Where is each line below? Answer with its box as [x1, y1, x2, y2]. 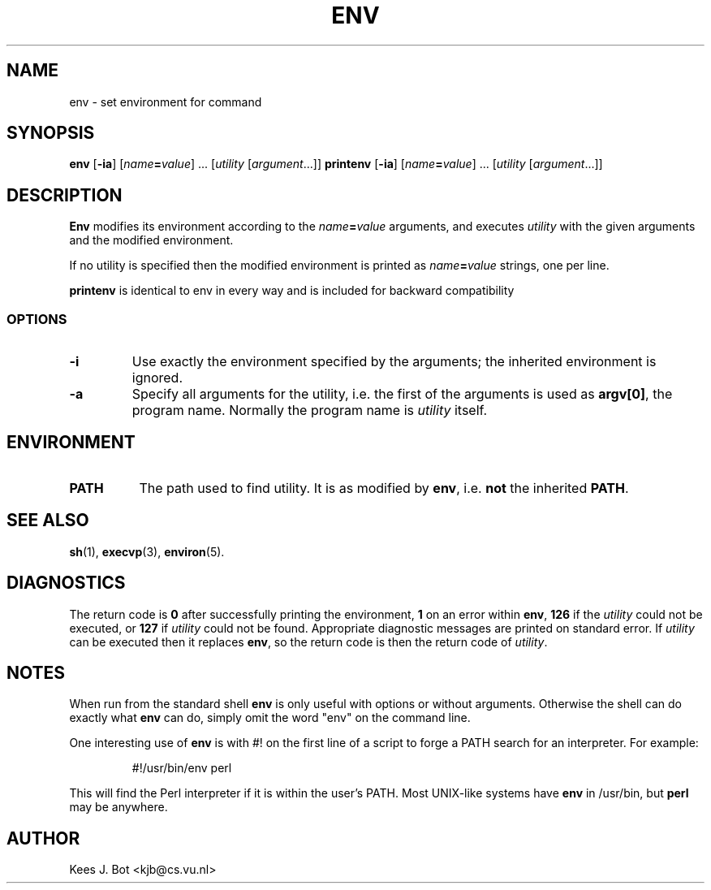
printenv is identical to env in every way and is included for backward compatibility [69, 283, 515, 298]
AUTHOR [6, 827, 80, 849]
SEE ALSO [6, 510, 89, 531]
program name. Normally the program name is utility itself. [131, 402, 488, 419]
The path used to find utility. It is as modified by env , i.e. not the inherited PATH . [139, 479, 629, 496]
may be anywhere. [69, 800, 168, 814]
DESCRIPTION [6, 184, 123, 205]
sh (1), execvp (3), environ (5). [69, 544, 225, 559]
